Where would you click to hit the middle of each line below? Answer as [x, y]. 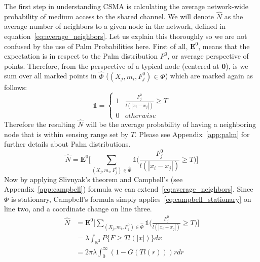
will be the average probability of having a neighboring [171, 124]
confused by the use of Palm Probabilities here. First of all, [96, 46]
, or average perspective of [208, 56]
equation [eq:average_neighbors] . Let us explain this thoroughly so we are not [126, 36]
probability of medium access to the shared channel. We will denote [109, 16]
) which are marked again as [209, 76]
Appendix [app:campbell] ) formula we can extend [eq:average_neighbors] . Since [129, 189]
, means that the [224, 46]
